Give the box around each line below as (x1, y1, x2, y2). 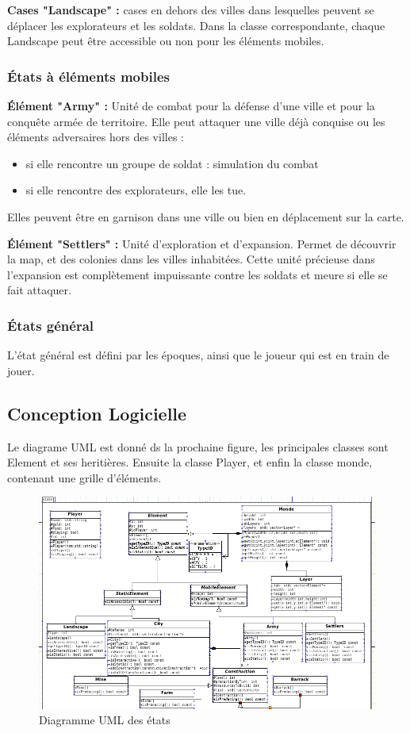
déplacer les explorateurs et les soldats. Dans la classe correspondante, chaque (7, 17, 385, 33)
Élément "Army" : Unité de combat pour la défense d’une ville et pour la (7, 98, 375, 113)
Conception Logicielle (7, 401, 187, 425)
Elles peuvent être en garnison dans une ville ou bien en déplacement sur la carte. (7, 208, 404, 225)
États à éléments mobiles (7, 66, 170, 86)
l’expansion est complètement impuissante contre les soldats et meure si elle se (7, 266, 388, 282)
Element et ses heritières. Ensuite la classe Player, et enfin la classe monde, (7, 454, 373, 470)
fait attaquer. (7, 282, 71, 298)
